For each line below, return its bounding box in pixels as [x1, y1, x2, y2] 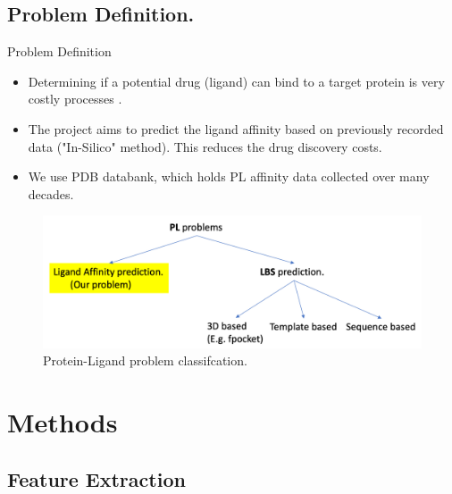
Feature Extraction [7, 465, 186, 492]
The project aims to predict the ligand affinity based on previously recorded [28, 119, 444, 138]
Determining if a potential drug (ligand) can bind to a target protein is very [28, 71, 445, 90]
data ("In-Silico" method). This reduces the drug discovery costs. [28, 137, 382, 155]
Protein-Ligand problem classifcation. [43, 351, 247, 370]
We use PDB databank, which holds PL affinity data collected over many [28, 167, 430, 186]
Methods [7, 403, 118, 440]
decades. [28, 184, 74, 203]
